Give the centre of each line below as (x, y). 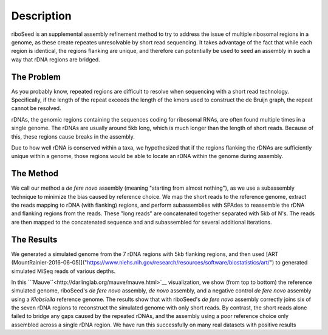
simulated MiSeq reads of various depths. (63, 271)
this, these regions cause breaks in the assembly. (73, 136)
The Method (35, 174)
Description (42, 16)
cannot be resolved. (36, 108)
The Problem (36, 77)
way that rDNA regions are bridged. (56, 59)
